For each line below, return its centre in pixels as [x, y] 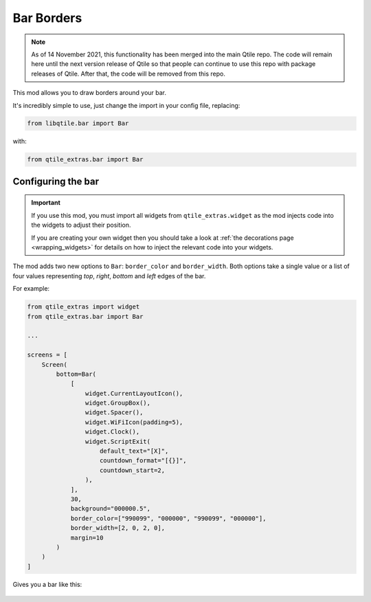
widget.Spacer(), [114, 413]
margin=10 [87, 537]
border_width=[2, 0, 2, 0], [117, 528]
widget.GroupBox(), [118, 403]
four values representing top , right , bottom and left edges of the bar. [109, 276]
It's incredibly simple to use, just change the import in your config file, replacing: [126, 105]
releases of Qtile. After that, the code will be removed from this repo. [128, 74]
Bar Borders [47, 18]
